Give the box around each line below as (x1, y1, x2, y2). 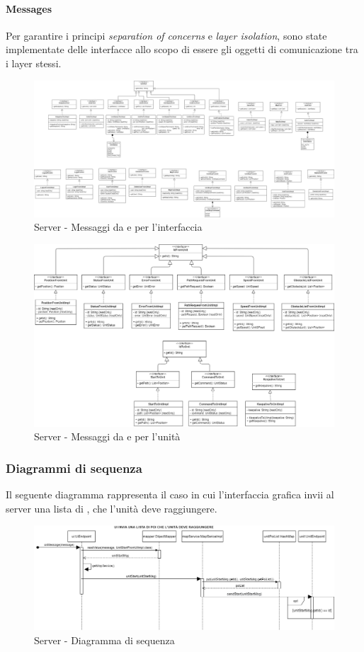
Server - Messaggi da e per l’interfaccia (34, 219, 203, 234)
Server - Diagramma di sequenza (34, 632, 175, 647)
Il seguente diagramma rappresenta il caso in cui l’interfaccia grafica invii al (6, 487, 334, 502)
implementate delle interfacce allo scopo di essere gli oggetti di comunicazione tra (6, 42, 358, 57)
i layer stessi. (6, 55, 62, 70)
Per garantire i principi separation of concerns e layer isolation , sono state (6, 28, 327, 42)
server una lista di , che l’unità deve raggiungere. (6, 501, 217, 515)
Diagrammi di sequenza (6, 459, 142, 476)
